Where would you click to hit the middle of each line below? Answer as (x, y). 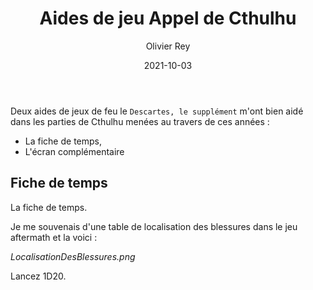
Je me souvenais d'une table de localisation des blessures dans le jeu (154, 226)
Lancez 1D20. (38, 276)
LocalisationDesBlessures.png (73, 256)
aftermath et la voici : (54, 237)
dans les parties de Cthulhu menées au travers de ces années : (140, 121)
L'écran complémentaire (74, 151)
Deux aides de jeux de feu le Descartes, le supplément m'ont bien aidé (157, 111)
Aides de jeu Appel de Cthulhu (168, 18)
